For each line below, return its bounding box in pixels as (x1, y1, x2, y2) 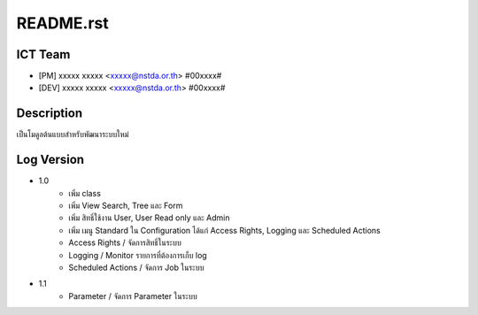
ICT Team (16, 47, 71, 62)
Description (16, 106, 83, 121)
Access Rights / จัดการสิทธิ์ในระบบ (68, 237, 181, 248)
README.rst (16, 13, 110, 33)
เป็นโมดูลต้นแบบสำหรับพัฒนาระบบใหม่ (16, 129, 129, 140)
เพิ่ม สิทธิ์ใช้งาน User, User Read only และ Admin (68, 212, 230, 223)
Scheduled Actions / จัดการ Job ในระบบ (68, 262, 204, 273)
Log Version (16, 152, 84, 167)
